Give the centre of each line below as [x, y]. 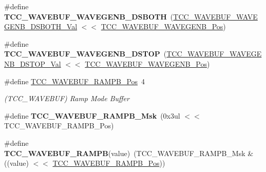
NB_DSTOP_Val [33, 63]
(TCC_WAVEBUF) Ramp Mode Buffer [67, 98]
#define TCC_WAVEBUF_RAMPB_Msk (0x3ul [92, 115]
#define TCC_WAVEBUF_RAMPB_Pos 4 [75, 81]
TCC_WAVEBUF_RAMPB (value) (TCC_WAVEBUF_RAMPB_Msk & [129, 153]
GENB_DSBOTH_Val [41, 26]
